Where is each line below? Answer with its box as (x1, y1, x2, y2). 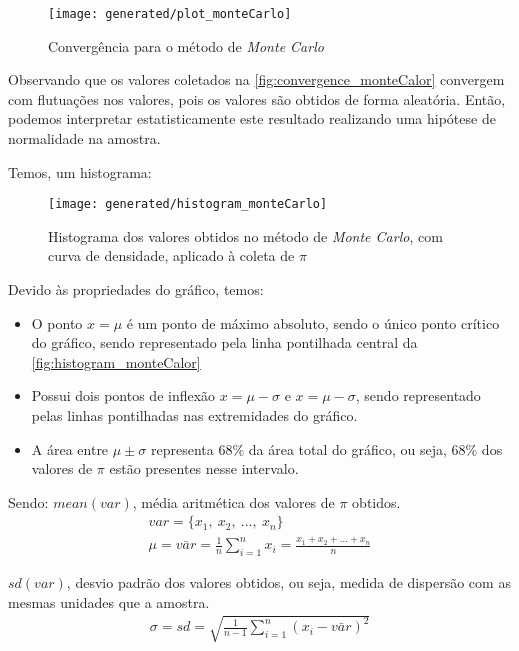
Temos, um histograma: (8, 161, 152, 182)
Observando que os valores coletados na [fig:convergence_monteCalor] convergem (8, 69, 505, 90)
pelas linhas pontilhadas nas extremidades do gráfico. (31, 405, 358, 426)
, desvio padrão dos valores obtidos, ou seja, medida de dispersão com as (66, 571, 511, 592)
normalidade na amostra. (8, 128, 161, 149)
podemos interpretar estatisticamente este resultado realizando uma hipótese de (8, 108, 496, 129)
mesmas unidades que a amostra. (8, 591, 210, 612)
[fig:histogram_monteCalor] (31, 351, 201, 372)
